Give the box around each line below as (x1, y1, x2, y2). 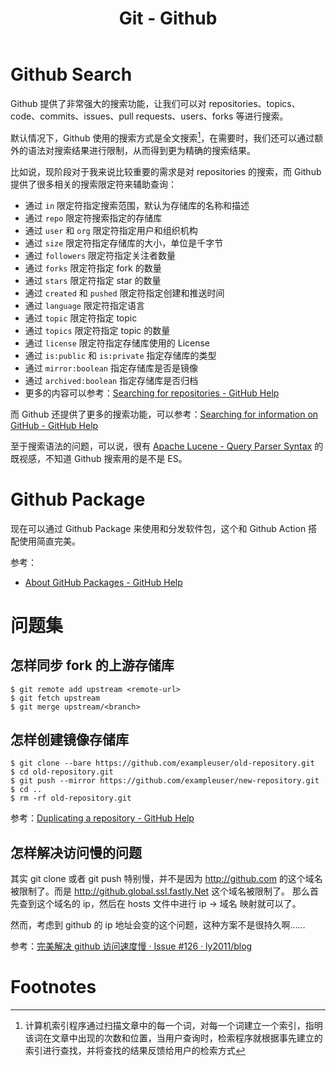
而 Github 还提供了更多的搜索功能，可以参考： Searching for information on (10, 408, 319, 420)
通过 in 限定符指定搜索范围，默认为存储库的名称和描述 (24, 199, 250, 211)
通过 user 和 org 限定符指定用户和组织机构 (24, 224, 198, 236)
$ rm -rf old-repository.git (10, 793, 132, 804)
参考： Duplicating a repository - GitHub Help (10, 812, 195, 824)
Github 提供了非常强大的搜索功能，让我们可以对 (10, 97, 207, 109)
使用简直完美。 (18, 535, 81, 547)
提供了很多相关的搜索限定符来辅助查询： (10, 178, 177, 190)
